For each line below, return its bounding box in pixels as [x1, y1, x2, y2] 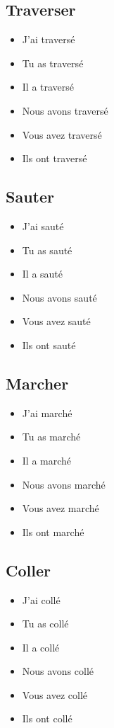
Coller [6, 559, 51, 581]
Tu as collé [22, 616, 69, 631]
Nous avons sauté [22, 290, 97, 305]
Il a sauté [22, 266, 63, 281]
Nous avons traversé [22, 103, 108, 118]
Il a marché [22, 453, 72, 467]
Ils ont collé [22, 711, 72, 726]
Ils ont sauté [22, 337, 76, 352]
